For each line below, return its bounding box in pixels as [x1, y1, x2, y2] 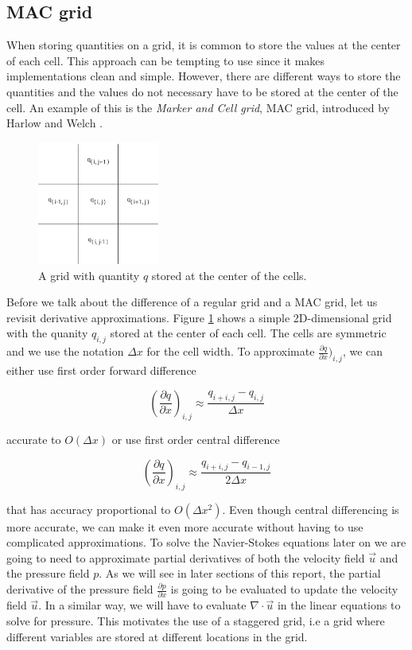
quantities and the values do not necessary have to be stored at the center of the [6, 83, 398, 99]
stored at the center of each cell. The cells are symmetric [110, 325, 387, 341]
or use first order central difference [111, 431, 280, 448]
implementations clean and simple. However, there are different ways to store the [6, 68, 401, 84]
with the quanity [6, 325, 88, 341]
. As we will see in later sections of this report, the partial [99, 565, 381, 582]
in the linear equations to [277, 597, 401, 613]
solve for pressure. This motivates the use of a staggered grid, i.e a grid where [6, 612, 385, 629]
